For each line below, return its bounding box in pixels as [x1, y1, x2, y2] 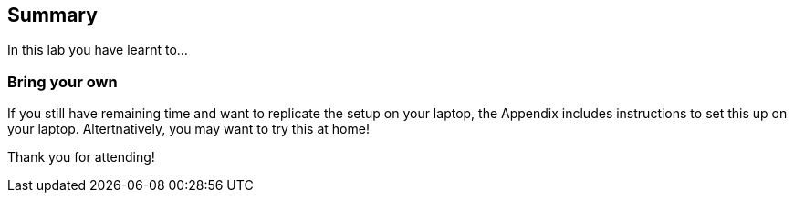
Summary [7, 4, 98, 26]
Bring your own [7, 72, 118, 91]
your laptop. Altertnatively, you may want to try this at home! [7, 121, 370, 137]
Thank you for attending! [7, 149, 155, 165]
